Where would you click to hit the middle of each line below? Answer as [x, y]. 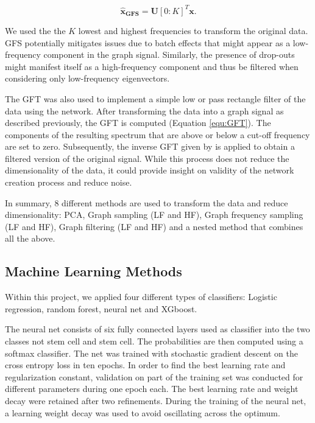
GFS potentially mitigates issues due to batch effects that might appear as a [148, 42]
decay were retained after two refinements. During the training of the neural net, [156, 400]
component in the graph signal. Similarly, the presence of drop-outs [169, 54]
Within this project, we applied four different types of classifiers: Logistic [141, 297]
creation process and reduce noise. [69, 182]
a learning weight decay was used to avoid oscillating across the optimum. [143, 412]
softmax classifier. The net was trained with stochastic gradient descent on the [151, 353]
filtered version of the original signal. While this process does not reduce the [147, 158]
